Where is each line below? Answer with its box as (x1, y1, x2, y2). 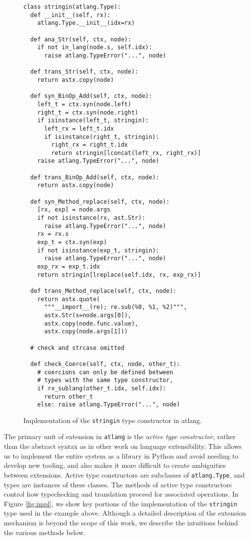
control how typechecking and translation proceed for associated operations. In (4, 489, 239, 499)
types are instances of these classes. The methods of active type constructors (4, 479, 232, 489)
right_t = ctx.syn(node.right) (37, 109, 139, 116)
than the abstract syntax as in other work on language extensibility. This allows (4, 441, 242, 451)
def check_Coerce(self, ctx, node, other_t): (30, 360, 180, 367)
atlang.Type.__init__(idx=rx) (37, 19, 135, 27)
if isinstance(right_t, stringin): (44, 133, 160, 140)
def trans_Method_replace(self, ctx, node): (30, 287, 177, 294)
